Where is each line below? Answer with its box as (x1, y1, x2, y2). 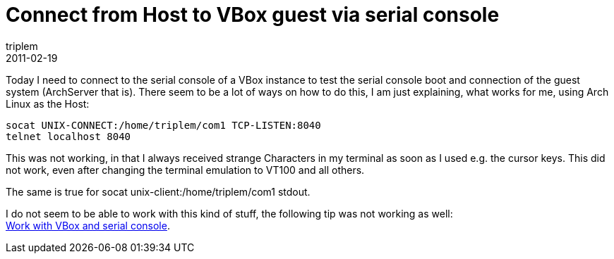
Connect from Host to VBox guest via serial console (6, 3, 500, 27)
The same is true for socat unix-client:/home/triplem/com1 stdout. (6, 185, 311, 198)
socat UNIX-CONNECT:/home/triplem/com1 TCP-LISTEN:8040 (6, 119, 321, 131)
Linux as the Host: (6, 97, 90, 110)
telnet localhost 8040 (6, 130, 131, 142)
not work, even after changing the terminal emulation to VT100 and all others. (6, 163, 365, 176)
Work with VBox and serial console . (6, 219, 170, 232)
